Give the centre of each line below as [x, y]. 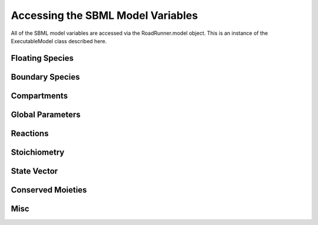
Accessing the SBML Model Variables [105, 15]
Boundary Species [45, 77]
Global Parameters [46, 114]
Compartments [39, 95]
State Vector [34, 171]
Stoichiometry [38, 152]
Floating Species [42, 58]
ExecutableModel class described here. [59, 41]
